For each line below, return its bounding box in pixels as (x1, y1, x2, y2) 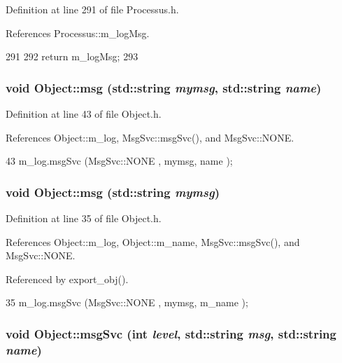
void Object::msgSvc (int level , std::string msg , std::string (6, 324, 336, 342)
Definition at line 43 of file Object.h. (6, 107, 162, 121)
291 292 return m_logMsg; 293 (6, 49, 138, 64)
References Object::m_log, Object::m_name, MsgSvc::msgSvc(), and (6, 234, 300, 249)
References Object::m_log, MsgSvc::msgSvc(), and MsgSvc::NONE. (6, 130, 294, 144)
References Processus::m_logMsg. (6, 25, 150, 40)
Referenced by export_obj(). (6, 271, 129, 286)
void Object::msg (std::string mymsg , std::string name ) (6, 78, 322, 96)
